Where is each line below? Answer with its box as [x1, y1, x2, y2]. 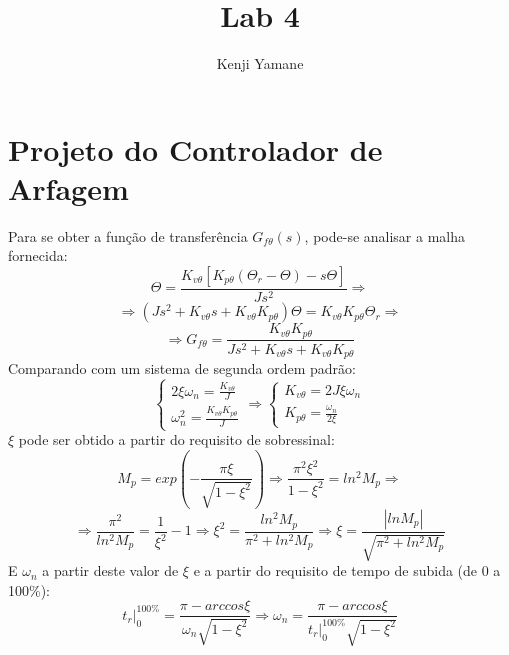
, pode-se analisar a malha [304, 225, 466, 246]
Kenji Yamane [216, 53, 304, 74]
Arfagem [8, 167, 129, 208]
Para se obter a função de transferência [8, 225, 248, 246]
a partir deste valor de [42, 560, 179, 581]
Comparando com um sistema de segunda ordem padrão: [8, 358, 356, 378]
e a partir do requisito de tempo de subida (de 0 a [193, 560, 501, 581]
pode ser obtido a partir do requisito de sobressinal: [18, 429, 335, 450]
